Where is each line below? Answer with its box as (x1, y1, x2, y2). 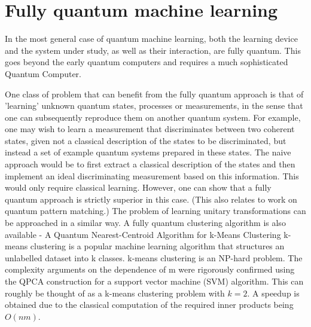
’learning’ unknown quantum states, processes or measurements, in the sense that (5, 99, 303, 112)
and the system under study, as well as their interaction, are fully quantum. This (5, 44, 301, 56)
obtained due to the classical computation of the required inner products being (5, 298, 294, 311)
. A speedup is (247, 286, 300, 299)
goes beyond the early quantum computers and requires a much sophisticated (5, 56, 288, 68)
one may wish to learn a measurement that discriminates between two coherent (5, 123, 295, 135)
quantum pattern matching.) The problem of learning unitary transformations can (5, 204, 306, 217)
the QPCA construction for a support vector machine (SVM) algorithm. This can (5, 275, 304, 287)
